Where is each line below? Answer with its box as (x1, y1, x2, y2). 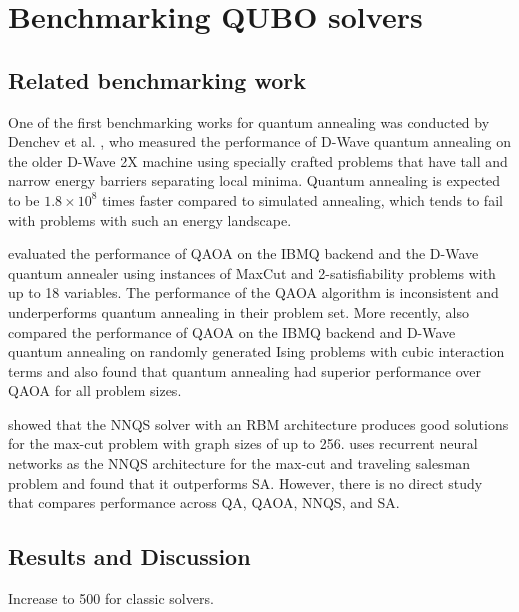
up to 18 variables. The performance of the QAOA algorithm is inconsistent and (8, 282, 499, 303)
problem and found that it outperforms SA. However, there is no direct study (8, 472, 483, 493)
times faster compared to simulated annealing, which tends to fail (101, 189, 503, 210)
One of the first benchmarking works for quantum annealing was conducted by (8, 111, 490, 132)
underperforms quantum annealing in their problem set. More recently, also (8, 301, 469, 322)
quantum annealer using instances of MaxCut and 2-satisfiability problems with (8, 262, 496, 283)
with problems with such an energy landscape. (8, 209, 292, 230)
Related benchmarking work (8, 64, 306, 95)
